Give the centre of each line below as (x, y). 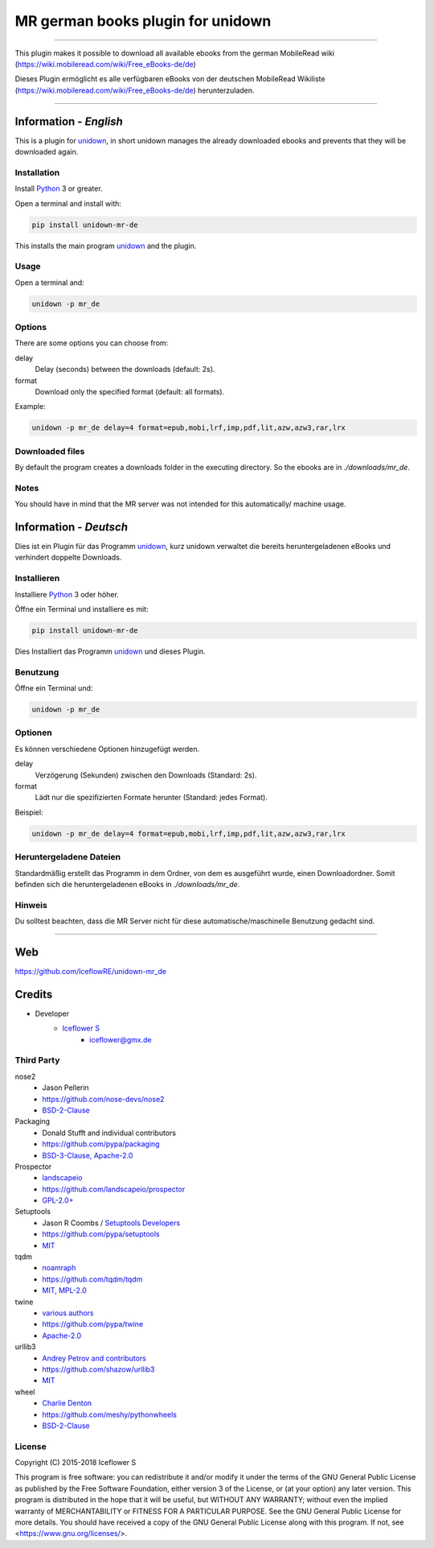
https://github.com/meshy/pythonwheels (109, 1414)
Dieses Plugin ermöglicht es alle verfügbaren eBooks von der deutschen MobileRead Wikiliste (170, 79)
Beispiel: (29, 812)
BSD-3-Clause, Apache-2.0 (88, 1155)
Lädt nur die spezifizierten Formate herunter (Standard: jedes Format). (151, 798)
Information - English (69, 121)
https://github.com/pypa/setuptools (101, 1234)
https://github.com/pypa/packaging (101, 1144)
